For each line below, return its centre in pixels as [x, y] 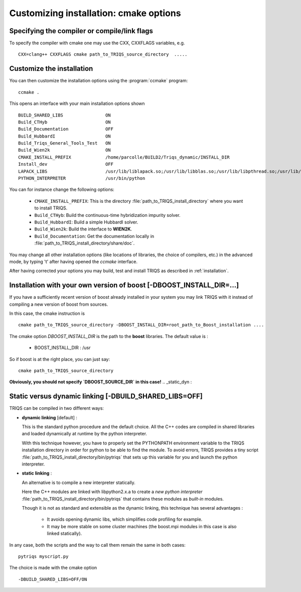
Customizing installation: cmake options [95, 13]
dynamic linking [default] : [50, 417]
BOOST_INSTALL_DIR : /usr [62, 348]
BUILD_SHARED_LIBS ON [65, 115]
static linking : [37, 473]
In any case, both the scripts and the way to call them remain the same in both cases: [97, 545]
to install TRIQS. [51, 208]
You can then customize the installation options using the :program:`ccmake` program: [99, 81]
